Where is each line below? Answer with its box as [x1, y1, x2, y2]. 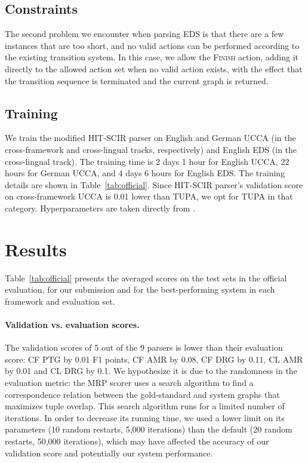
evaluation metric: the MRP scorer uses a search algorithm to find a [5, 376, 254, 389]
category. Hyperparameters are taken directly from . [5, 201, 195, 214]
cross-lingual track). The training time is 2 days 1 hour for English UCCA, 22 [5, 155, 289, 167]
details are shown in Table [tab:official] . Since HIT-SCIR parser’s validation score [5, 178, 303, 191]
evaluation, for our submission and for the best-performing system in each [5, 283, 275, 296]
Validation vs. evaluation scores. [5, 318, 140, 331]
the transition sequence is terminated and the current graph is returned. [5, 74, 269, 87]
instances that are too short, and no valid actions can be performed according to [5, 39, 300, 51]
